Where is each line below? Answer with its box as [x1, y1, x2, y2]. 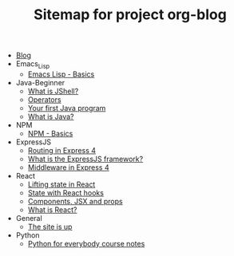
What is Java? [27, 112, 74, 121]
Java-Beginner [15, 77, 65, 87]
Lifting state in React [27, 179, 96, 189]
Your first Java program [27, 103, 106, 112]
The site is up [27, 222, 73, 231]
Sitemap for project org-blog [33, 6, 228, 24]
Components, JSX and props [27, 196, 123, 206]
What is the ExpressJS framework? [27, 154, 144, 163]
